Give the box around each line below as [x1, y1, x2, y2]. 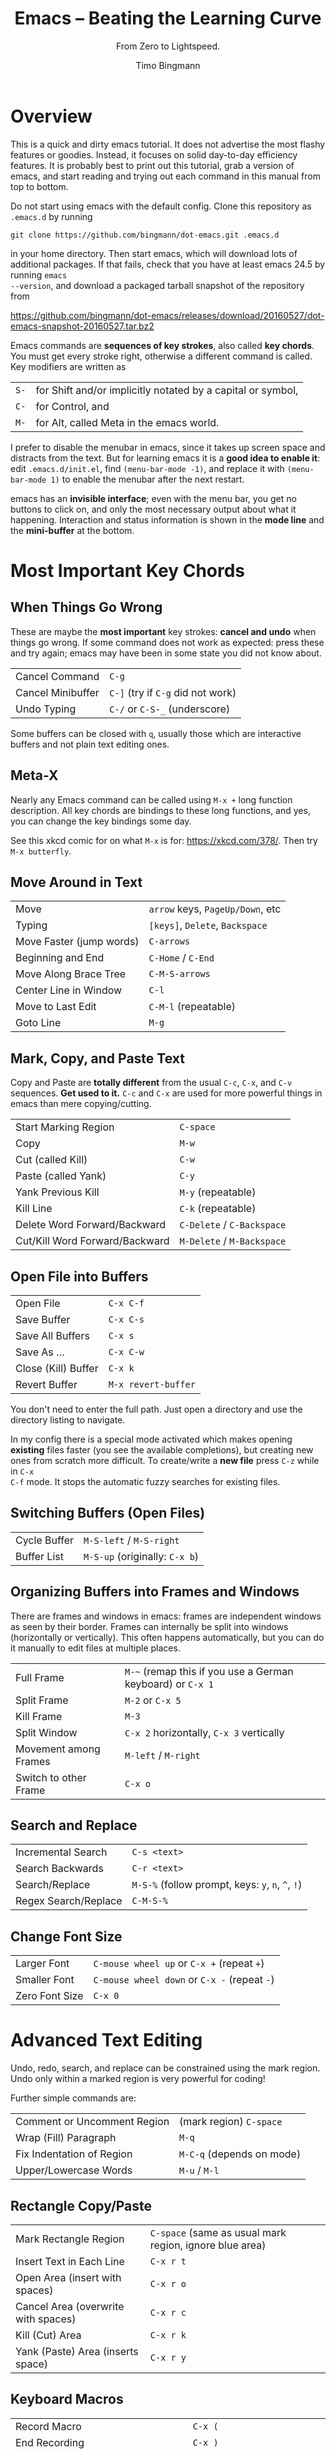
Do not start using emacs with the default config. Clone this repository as [10, 200, 312, 212]
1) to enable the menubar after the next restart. [50, 473, 245, 485]
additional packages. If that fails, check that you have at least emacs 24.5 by [10, 258, 326, 270]
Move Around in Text [10, 873, 143, 891]
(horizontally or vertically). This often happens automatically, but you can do [10, 1631, 325, 1643]
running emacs [10, 268, 68, 281]
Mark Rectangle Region [15, 2232, 125, 2246]
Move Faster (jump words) [15, 935, 140, 949]
